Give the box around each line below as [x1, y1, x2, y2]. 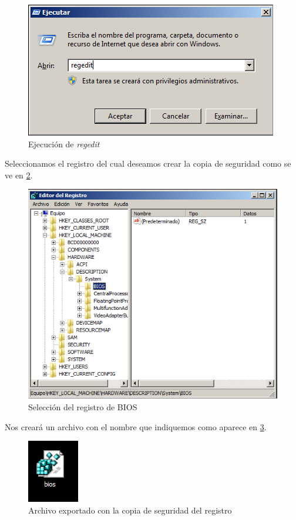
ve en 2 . [5, 168, 33, 181]
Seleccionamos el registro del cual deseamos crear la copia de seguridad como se [5, 157, 291, 170]
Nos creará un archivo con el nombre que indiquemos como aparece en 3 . [5, 420, 267, 433]
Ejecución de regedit [28, 137, 100, 150]
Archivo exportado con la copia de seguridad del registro [28, 504, 232, 516]
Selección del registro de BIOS [28, 401, 137, 413]
